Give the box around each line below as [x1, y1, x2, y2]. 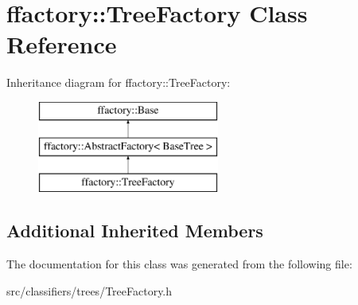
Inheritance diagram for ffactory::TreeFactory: [6, 74, 231, 91]
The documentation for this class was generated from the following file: [6, 256, 352, 272]
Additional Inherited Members [6, 218, 263, 243]
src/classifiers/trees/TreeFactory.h [6, 282, 173, 299]
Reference [6, 28, 117, 61]
